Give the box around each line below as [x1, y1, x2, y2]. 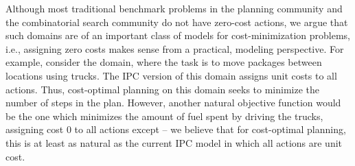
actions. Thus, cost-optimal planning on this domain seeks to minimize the [5, 82, 320, 96]
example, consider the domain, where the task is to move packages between [5, 55, 322, 69]
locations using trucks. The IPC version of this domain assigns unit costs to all [5, 68, 337, 82]
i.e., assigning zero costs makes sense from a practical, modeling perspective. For [5, 41, 344, 56]
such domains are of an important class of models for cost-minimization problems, [5, 28, 350, 43]
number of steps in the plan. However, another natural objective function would [5, 95, 341, 110]
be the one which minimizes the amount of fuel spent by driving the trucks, [5, 108, 323, 123]
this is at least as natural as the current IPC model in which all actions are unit [5, 135, 343, 150]
